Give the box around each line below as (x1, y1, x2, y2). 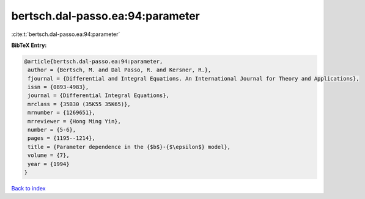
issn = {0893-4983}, (28, 84, 89, 91)
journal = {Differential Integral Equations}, (28, 92, 169, 99)
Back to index (11, 184, 46, 192)
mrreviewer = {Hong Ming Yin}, (28, 118, 122, 125)
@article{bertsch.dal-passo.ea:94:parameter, (24, 58, 163, 65)
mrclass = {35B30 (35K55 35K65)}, (28, 101, 131, 107)
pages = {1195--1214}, (28, 135, 96, 142)
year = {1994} (28, 161, 70, 167)
